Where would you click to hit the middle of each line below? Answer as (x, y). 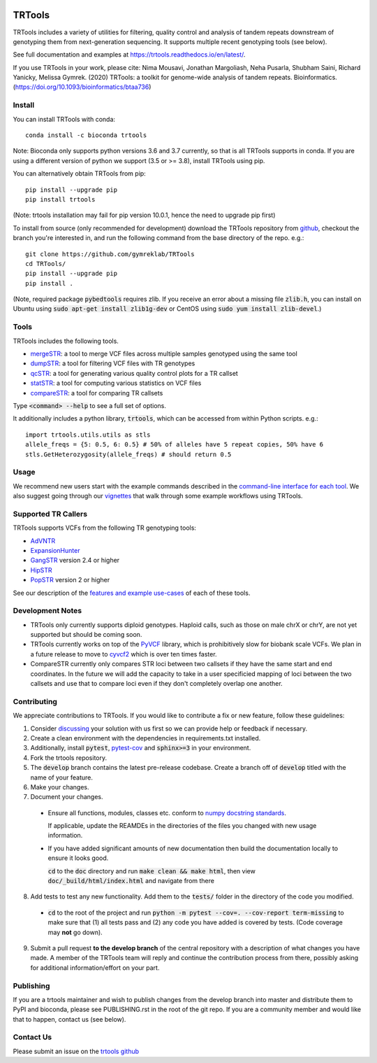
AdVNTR (43, 541)
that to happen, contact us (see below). (69, 1019)
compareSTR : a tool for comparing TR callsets (97, 393)
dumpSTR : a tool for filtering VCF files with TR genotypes (113, 363)
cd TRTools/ (46, 263)
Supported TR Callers (50, 514)
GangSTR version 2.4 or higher (75, 561)
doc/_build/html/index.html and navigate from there (131, 881)
